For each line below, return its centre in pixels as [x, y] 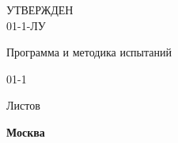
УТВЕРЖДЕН [40, 10]
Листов [23, 105]
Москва [26, 131]
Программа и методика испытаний [89, 52]
